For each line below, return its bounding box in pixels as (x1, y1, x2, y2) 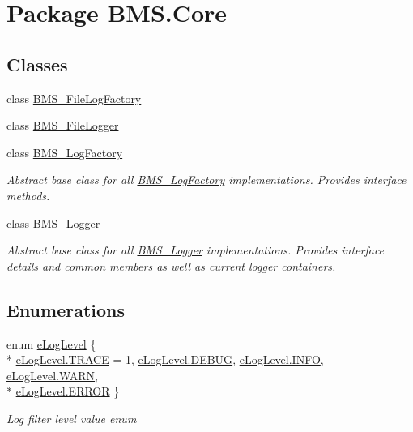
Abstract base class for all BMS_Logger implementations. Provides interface (6, 242, 385, 259)
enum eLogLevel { (6, 335, 96, 352)
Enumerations (6, 297, 126, 322)
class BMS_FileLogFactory (6, 89, 142, 106)
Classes (6, 51, 68, 76)
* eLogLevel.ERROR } (6, 383, 120, 400)
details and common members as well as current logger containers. (6, 257, 336, 274)
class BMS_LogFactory (6, 143, 123, 160)
